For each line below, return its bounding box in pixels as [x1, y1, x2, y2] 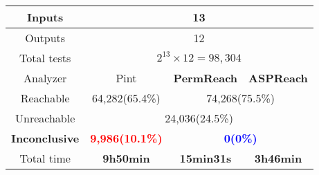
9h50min [102, 150, 150, 166]
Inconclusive [11, 130, 80, 146]
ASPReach [248, 70, 308, 86]
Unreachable [15, 110, 75, 126]
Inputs [27, 9, 64, 25]
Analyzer [24, 70, 67, 86]
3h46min [254, 150, 302, 166]
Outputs [25, 30, 66, 46]
